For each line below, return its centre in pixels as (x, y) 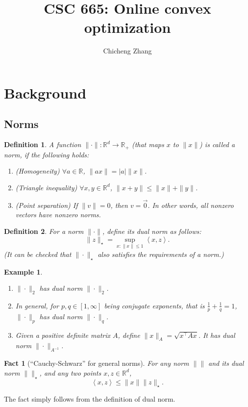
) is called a (217, 144)
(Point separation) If (47, 205)
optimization (127, 27)
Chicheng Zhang (127, 51)
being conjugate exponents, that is (154, 305)
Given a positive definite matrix (63, 335)
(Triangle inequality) (46, 187)
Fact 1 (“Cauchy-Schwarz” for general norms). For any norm (97, 363)
